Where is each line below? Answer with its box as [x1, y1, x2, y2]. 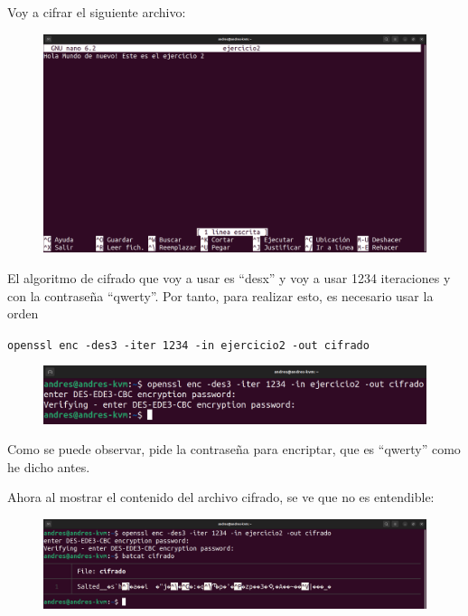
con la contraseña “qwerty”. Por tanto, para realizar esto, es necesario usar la [7, 286, 434, 305]
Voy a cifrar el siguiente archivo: [7, 3, 186, 21]
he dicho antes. [7, 457, 90, 476]
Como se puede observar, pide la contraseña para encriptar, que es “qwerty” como [7, 440, 461, 459]
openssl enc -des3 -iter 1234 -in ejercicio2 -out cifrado [7, 338, 370, 352]
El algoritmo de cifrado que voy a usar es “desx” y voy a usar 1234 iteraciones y [7, 269, 451, 287]
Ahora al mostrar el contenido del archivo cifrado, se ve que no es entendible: [7, 488, 435, 507]
